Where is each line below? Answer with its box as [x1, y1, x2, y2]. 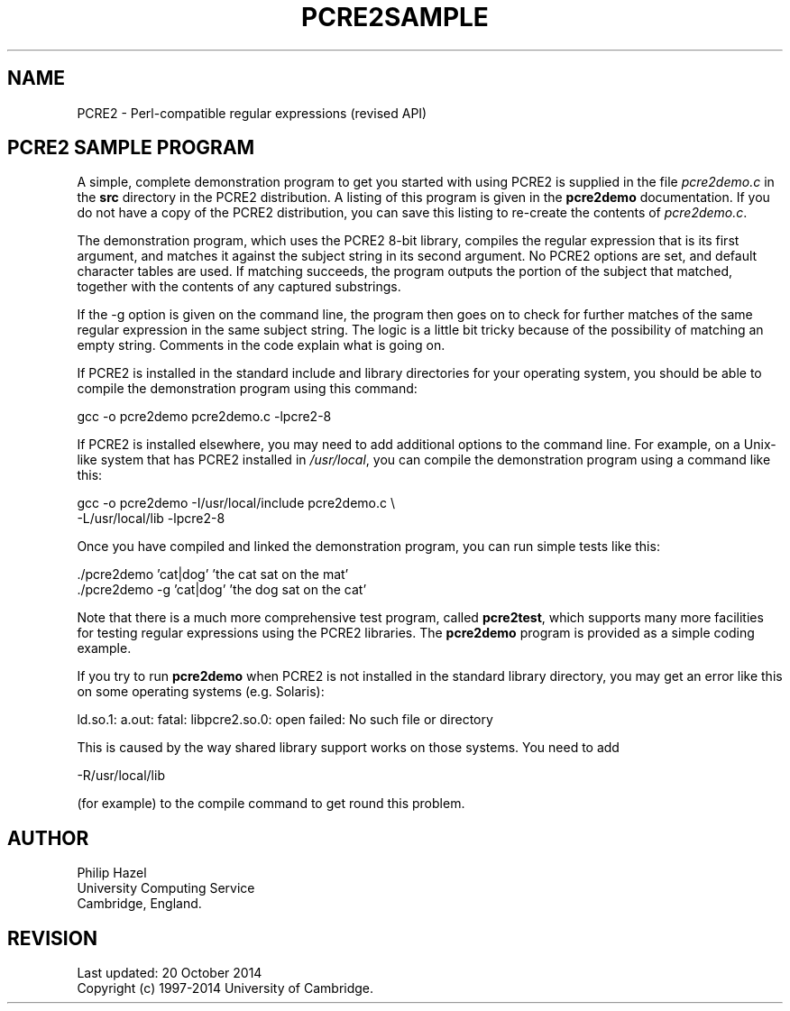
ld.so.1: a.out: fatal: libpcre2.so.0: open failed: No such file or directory [77, 712, 493, 728]
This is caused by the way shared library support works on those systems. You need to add [77, 740, 620, 756]
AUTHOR [7, 826, 89, 850]
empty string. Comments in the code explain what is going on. [77, 337, 446, 354]
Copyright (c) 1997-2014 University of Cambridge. [77, 980, 374, 997]
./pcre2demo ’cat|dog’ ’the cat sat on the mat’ [77, 566, 349, 583]
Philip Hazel [77, 865, 147, 881]
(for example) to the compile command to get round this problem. [77, 795, 465, 812]
